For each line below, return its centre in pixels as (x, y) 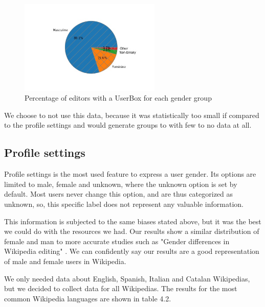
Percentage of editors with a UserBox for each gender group (118, 98)
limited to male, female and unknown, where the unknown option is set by (121, 184)
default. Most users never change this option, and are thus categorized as (119, 194)
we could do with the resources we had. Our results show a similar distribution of (132, 231)
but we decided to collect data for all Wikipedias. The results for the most (121, 288)
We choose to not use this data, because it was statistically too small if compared (132, 115)
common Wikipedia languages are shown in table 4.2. (88, 298)
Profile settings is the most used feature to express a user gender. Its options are (130, 174)
